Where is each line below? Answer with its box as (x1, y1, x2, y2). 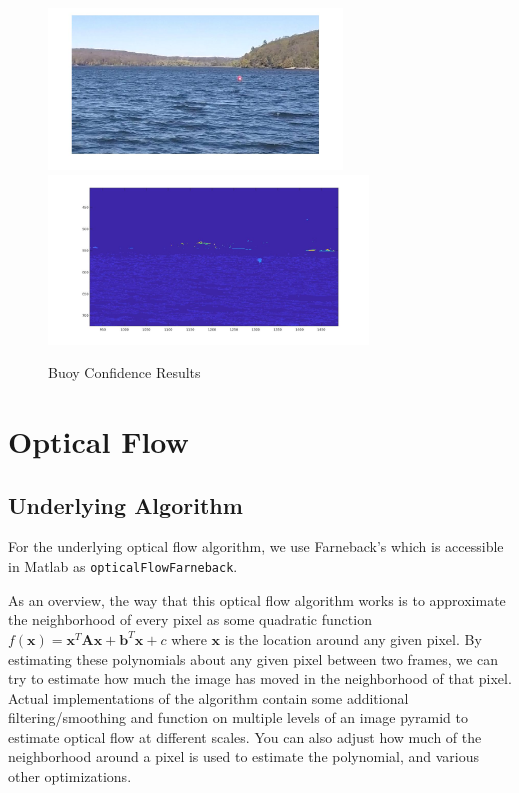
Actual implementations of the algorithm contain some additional (8, 687, 409, 708)
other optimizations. (8, 766, 132, 787)
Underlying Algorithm (8, 489, 243, 520)
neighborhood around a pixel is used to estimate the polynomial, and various (8, 746, 480, 767)
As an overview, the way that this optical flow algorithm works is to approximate (8, 589, 506, 610)
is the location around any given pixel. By (224, 628, 482, 649)
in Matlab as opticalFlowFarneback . (8, 556, 238, 577)
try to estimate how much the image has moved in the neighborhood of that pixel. (8, 668, 512, 689)
